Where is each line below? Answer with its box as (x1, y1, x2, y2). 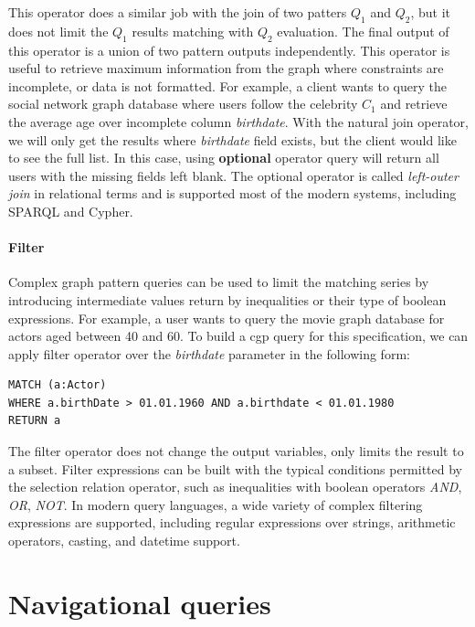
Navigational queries (8, 584, 271, 622)
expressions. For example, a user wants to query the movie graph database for (8, 308, 445, 327)
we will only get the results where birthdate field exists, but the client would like (8, 130, 457, 149)
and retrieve (380, 94, 448, 113)
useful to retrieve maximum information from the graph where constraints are (8, 58, 444, 78)
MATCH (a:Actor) (8, 378, 107, 392)
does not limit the (8, 21, 109, 40)
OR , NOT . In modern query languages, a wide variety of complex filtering (8, 494, 423, 514)
